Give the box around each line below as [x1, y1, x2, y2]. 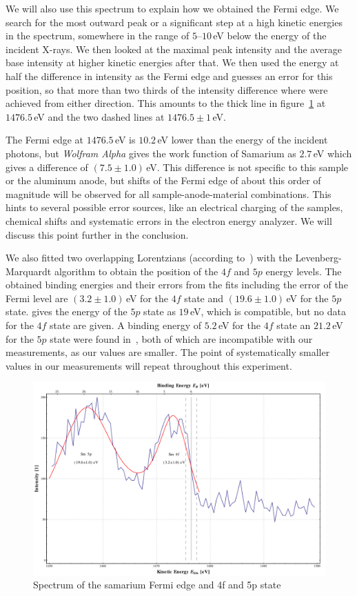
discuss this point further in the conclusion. [6, 227, 189, 241]
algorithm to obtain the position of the [54, 264, 218, 278]
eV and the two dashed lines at [34, 109, 165, 123]
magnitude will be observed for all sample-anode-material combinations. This [6, 186, 331, 201]
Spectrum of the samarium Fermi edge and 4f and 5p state [33, 577, 281, 592]
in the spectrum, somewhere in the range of [6, 28, 190, 43]
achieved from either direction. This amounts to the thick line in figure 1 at [6, 96, 326, 110]
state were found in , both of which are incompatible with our [50, 331, 313, 346]
